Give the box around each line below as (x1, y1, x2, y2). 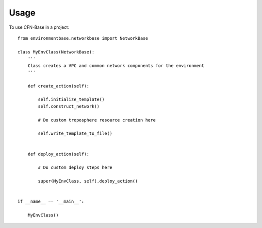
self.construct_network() (38, 104, 99, 109)
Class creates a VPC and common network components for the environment (27, 63, 205, 68)
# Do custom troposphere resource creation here (38, 117, 156, 123)
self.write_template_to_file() (38, 131, 113, 136)
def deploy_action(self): (27, 151, 90, 157)
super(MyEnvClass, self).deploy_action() (38, 178, 138, 184)
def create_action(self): (27, 83, 90, 88)
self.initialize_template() (38, 97, 105, 102)
